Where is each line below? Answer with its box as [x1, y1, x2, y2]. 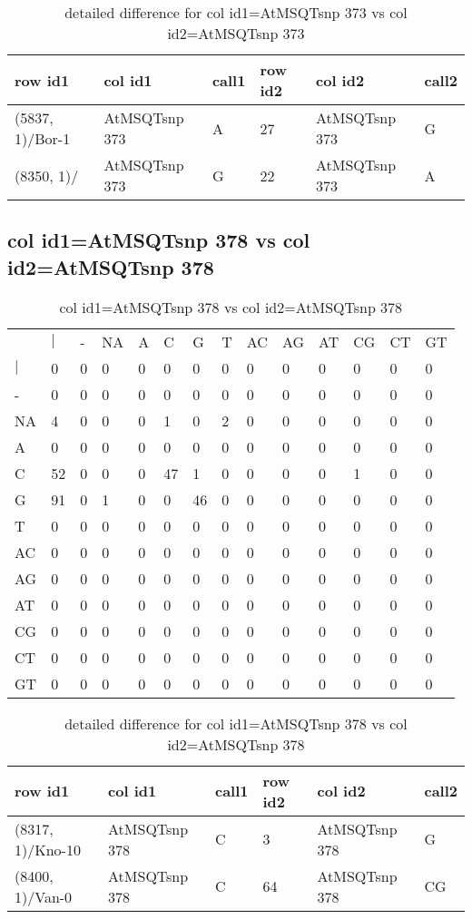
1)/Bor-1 [15, 128, 71, 149]
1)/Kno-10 [15, 838, 81, 860]
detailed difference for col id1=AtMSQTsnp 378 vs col [64, 712, 408, 734]
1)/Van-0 [15, 885, 73, 907]
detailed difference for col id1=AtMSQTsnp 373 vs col [64, 2, 408, 23]
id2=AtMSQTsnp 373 [167, 23, 305, 44]
